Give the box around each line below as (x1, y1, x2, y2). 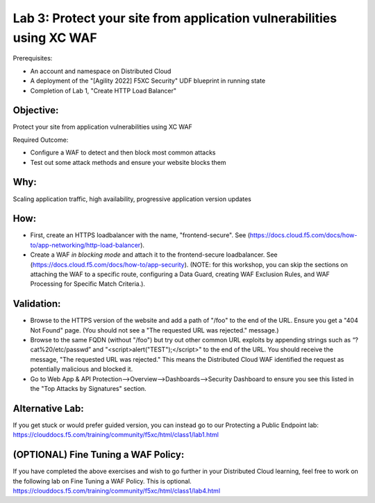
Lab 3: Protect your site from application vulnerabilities (12, 10, 337, 26)
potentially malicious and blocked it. (30, 365, 133, 374)
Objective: (12, 104, 59, 116)
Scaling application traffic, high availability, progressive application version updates (12, 195, 251, 203)
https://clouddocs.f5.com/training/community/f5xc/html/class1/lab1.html (12, 431, 219, 439)
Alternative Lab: (12, 402, 85, 414)
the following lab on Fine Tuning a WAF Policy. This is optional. (12, 477, 192, 485)
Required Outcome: (12, 136, 69, 144)
